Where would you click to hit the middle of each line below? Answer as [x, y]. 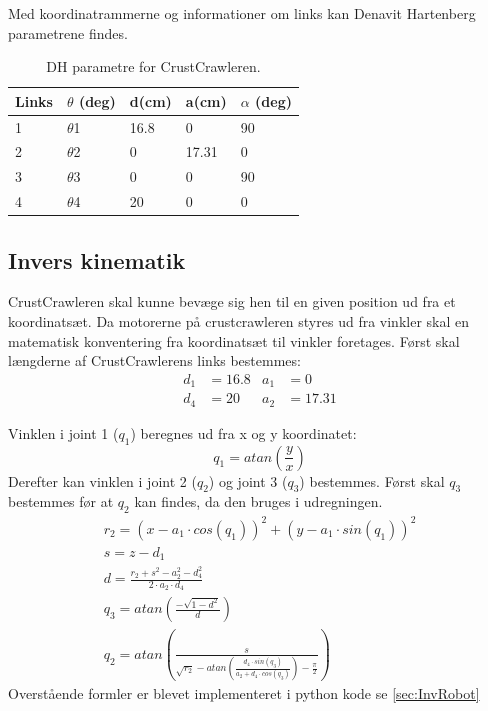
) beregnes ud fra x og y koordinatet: [243, 432]
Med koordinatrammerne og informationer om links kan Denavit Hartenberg [242, 13]
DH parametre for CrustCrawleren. [153, 66]
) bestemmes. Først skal [372, 480]
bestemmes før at [61, 501]
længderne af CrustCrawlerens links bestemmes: [154, 360]
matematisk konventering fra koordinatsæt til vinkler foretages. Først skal [234, 340]
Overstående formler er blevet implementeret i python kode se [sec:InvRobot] [244, 693]
